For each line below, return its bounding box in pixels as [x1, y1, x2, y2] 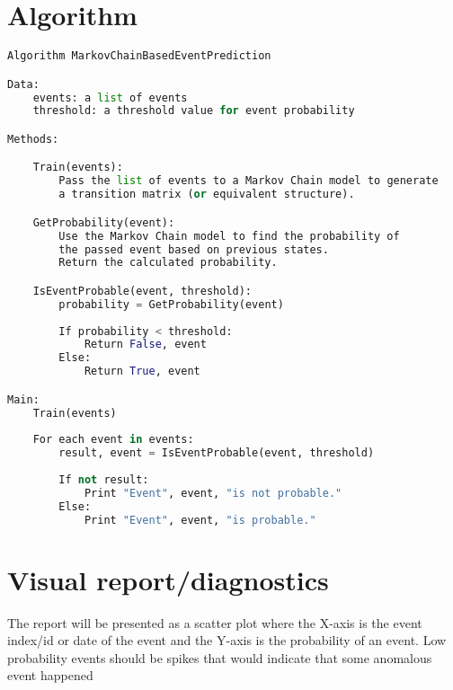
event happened [7, 666, 93, 685]
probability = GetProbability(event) [58, 297, 284, 311]
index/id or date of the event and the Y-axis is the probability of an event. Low [7, 631, 447, 650]
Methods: [7, 132, 59, 146]
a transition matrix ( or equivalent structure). [58, 188, 355, 201]
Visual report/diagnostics [7, 561, 329, 597]
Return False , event [84, 338, 207, 351]
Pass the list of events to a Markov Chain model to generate [58, 174, 439, 188]
